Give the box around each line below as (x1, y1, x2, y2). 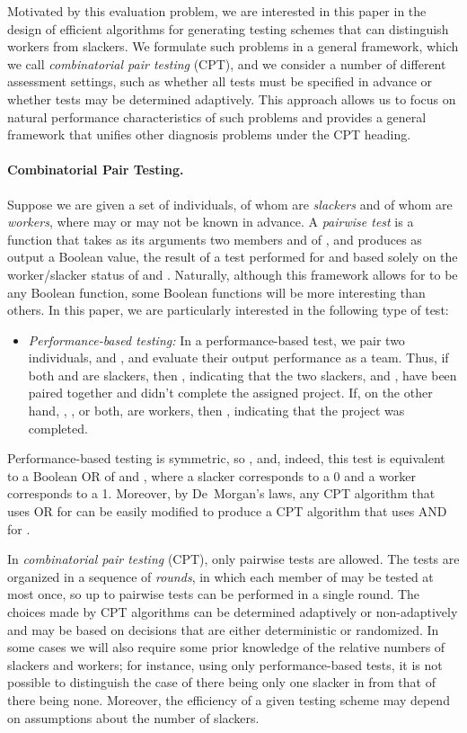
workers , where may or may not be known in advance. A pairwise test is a (7, 212, 414, 231)
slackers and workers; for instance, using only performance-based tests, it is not (7, 655, 443, 674)
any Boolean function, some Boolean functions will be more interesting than (7, 282, 426, 301)
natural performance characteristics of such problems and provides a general (7, 107, 427, 126)
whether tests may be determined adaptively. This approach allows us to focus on (7, 89, 456, 108)
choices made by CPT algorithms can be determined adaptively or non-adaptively (7, 603, 458, 621)
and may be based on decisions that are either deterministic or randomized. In (7, 620, 439, 639)
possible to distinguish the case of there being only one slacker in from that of (7, 673, 436, 692)
